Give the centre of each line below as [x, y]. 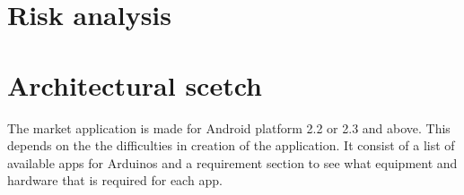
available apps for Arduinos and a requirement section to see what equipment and [232, 162]
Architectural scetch [135, 85]
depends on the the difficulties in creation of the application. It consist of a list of [231, 145]
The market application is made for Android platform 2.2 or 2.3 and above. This [229, 127]
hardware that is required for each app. [115, 180]
